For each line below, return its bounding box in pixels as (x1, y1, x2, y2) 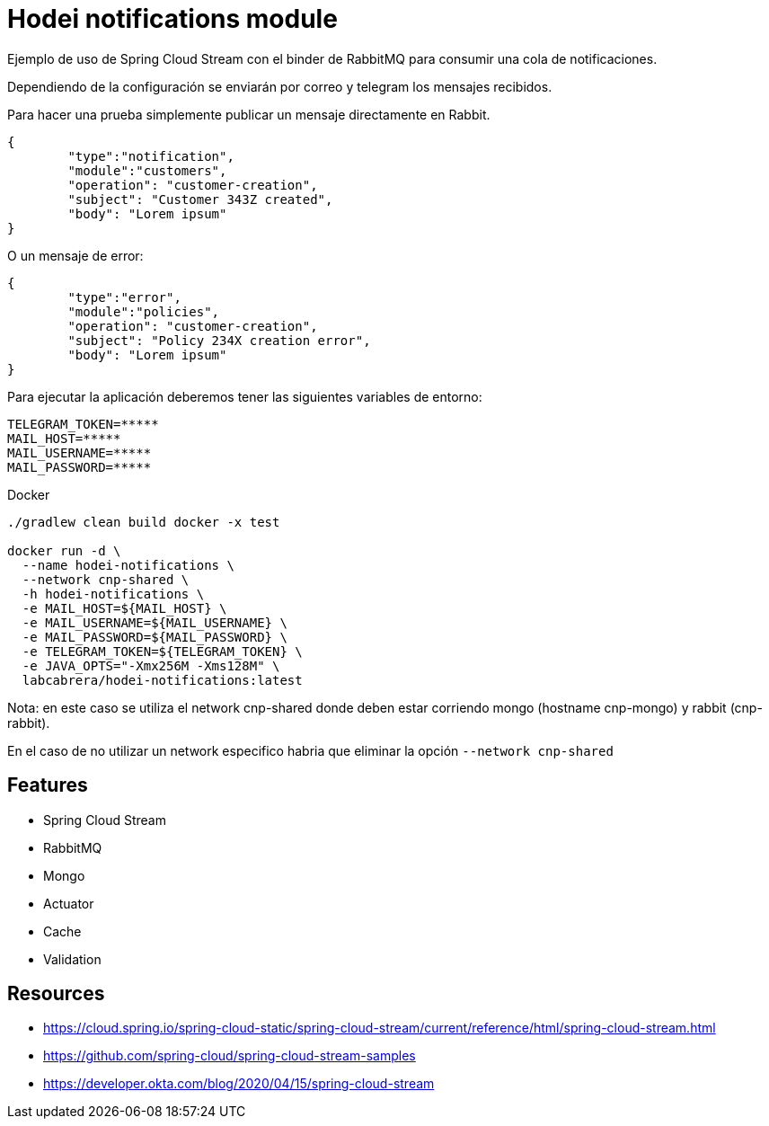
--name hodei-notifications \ (22, 557, 234, 572)
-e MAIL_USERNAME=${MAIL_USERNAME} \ (22, 615, 287, 630)
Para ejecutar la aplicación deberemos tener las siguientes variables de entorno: (7, 388, 482, 404)
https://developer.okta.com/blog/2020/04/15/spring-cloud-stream (43, 1076, 435, 1092)
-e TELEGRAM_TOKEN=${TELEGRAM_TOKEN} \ (22, 643, 303, 659)
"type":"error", (67, 289, 181, 305)
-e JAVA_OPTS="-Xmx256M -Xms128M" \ (22, 658, 280, 673)
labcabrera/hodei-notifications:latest (22, 672, 303, 687)
